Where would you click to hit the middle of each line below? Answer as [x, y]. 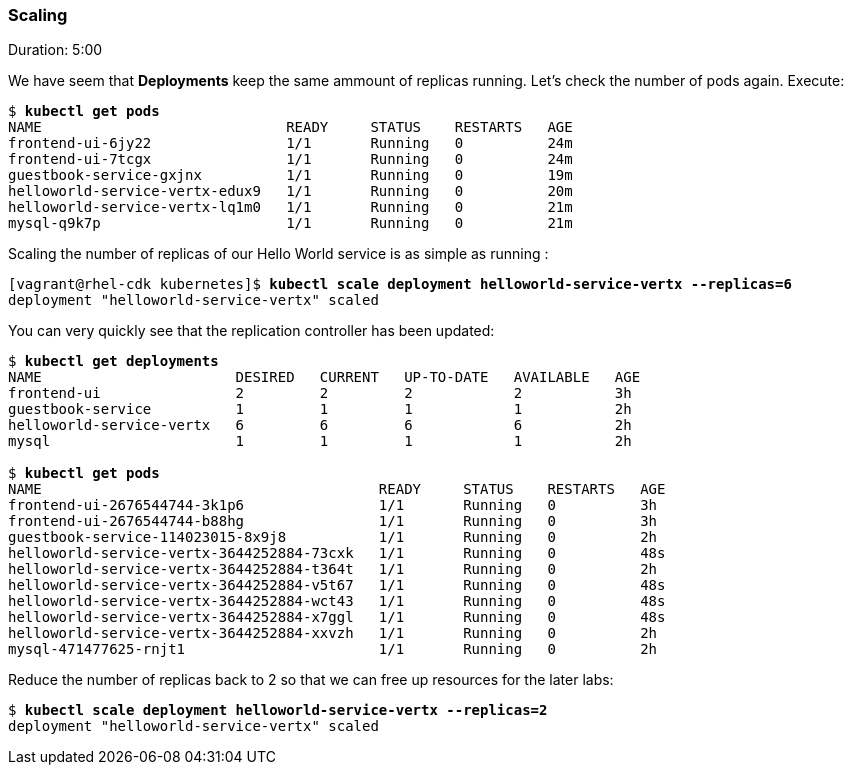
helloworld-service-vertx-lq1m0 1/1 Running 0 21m [290, 207]
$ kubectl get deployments [113, 361]
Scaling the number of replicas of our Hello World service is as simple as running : [278, 254]
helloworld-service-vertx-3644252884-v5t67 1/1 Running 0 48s [337, 585]
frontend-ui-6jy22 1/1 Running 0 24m [290, 143]
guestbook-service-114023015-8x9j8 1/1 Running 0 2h [333, 537]
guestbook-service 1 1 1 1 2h [320, 409]
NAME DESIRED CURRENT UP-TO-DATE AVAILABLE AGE [324, 377]
